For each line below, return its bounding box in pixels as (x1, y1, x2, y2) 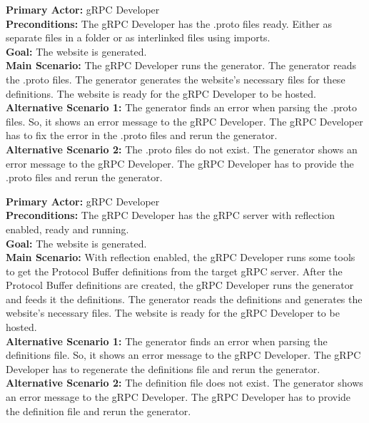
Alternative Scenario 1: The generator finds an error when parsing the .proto (6, 100, 357, 115)
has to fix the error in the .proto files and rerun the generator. (6, 128, 278, 143)
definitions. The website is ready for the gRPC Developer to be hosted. (6, 86, 316, 101)
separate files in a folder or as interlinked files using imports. (6, 30, 271, 45)
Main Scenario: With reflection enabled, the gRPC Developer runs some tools (6, 250, 355, 265)
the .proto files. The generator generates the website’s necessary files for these (6, 71, 345, 86)
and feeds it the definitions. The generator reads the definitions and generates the (6, 291, 363, 306)
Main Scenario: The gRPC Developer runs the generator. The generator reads (6, 58, 356, 73)
